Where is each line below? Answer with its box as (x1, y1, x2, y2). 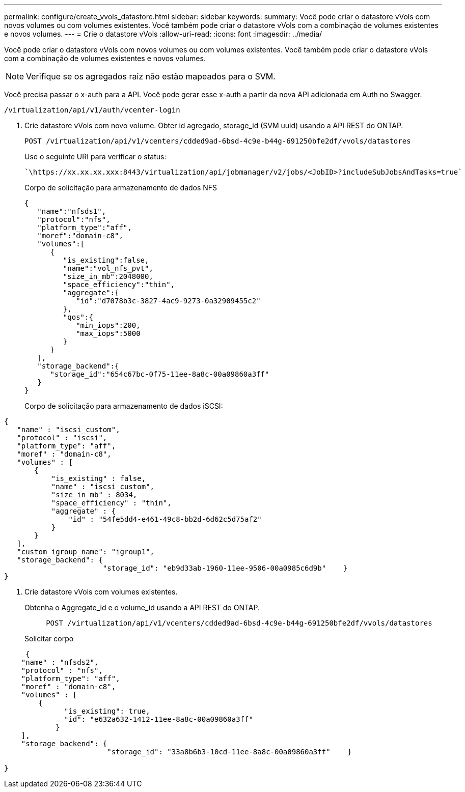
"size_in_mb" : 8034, (51, 491, 138, 499)
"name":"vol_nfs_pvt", (63, 264, 153, 272)
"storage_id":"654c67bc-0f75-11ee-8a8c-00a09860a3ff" (50, 370, 269, 378)
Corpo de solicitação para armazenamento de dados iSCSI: (24, 402, 223, 410)
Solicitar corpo (24, 634, 74, 643)
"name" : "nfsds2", (21, 658, 99, 666)
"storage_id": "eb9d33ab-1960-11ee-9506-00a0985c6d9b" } (102, 564, 348, 572)
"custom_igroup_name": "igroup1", (17, 548, 155, 556)
